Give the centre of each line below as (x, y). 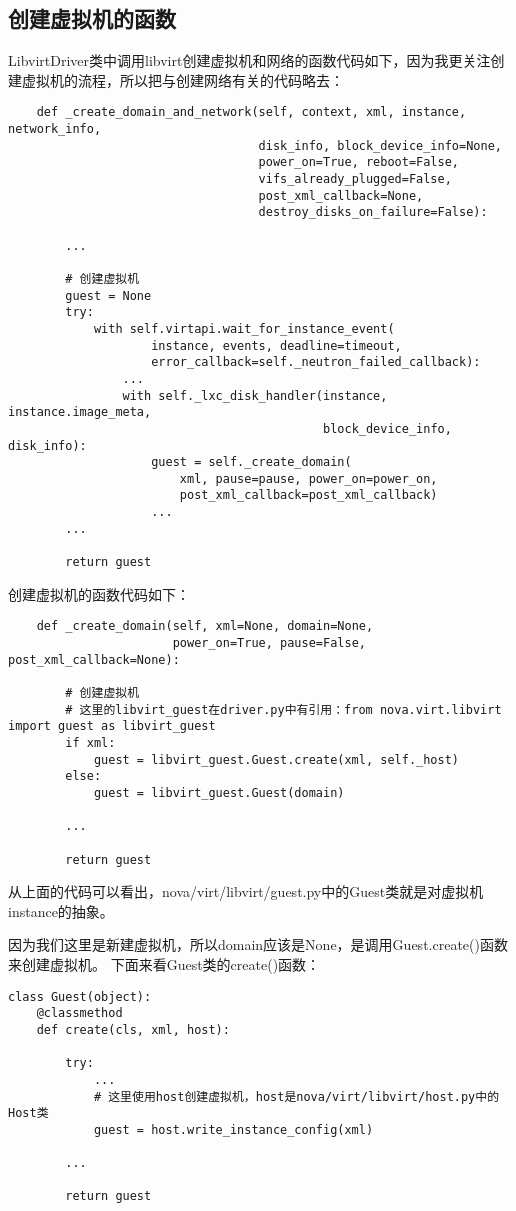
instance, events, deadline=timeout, (276, 345)
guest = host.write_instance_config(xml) (233, 1129)
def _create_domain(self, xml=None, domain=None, (205, 626)
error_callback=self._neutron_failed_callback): (316, 362)
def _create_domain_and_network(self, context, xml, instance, (251, 112)
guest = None (108, 295)
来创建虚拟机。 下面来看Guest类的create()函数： (164, 963)
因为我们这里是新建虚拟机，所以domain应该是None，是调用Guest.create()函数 (258, 944)
